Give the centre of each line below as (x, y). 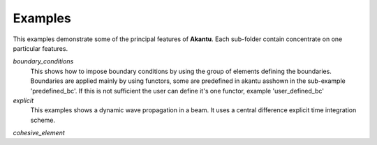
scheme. (43, 120)
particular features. (40, 48)
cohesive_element (39, 133)
